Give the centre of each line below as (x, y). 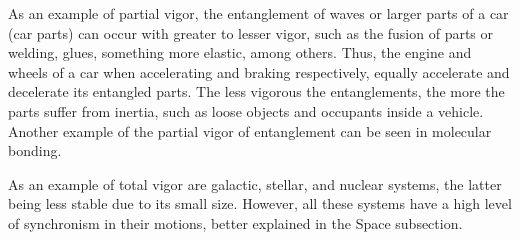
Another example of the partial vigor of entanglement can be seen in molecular (250, 130)
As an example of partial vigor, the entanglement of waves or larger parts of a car (258, 13)
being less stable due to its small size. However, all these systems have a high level (260, 203)
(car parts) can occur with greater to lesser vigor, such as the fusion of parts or (251, 32)
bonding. (35, 150)
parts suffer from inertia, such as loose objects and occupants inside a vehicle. (246, 110)
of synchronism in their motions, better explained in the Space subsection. (235, 222)
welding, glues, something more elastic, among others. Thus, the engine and (240, 52)
